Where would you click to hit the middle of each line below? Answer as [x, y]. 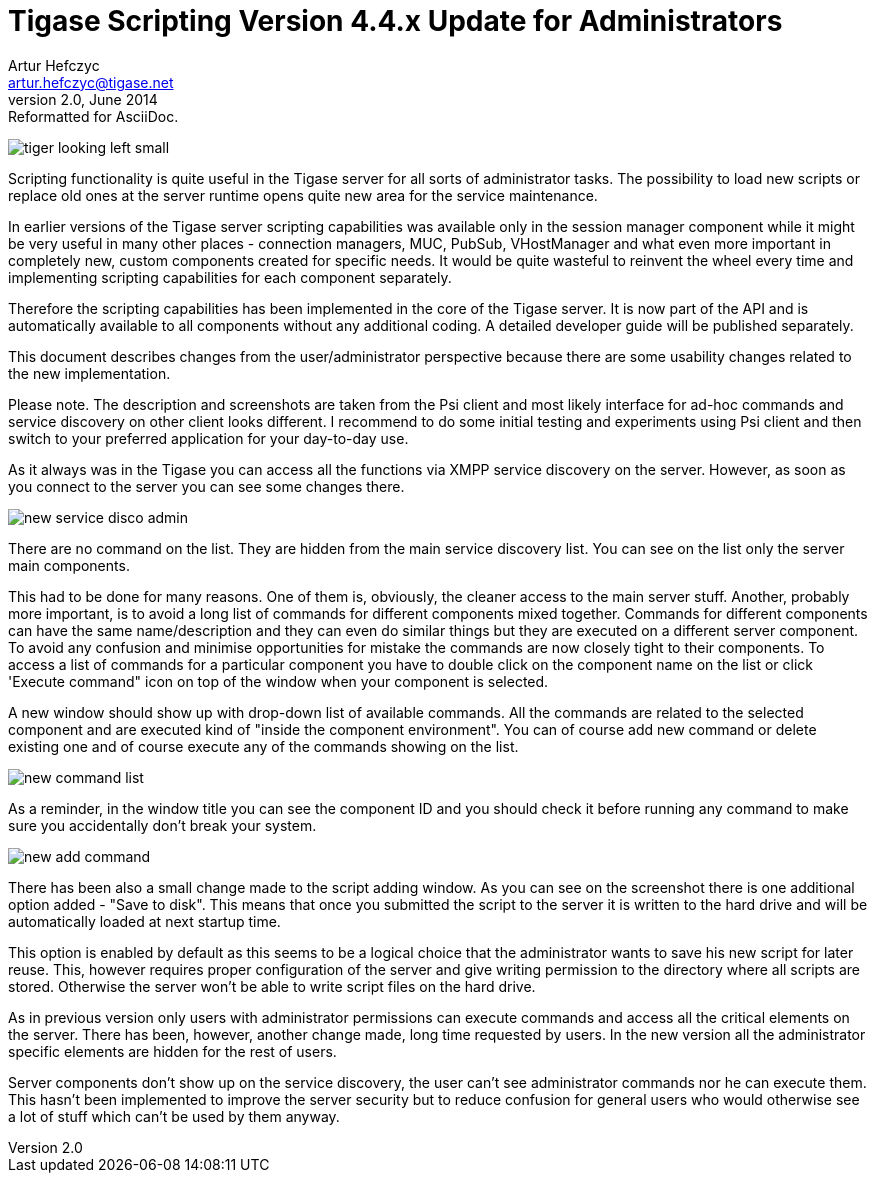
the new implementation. [89, 373]
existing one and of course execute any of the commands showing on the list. [263, 746]
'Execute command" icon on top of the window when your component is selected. [278, 681]
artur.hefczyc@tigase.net [91, 82]
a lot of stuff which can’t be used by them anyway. [174, 1116]
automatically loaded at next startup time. [144, 921]
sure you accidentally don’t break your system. [162, 825]
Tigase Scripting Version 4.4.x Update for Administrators [395, 21]
